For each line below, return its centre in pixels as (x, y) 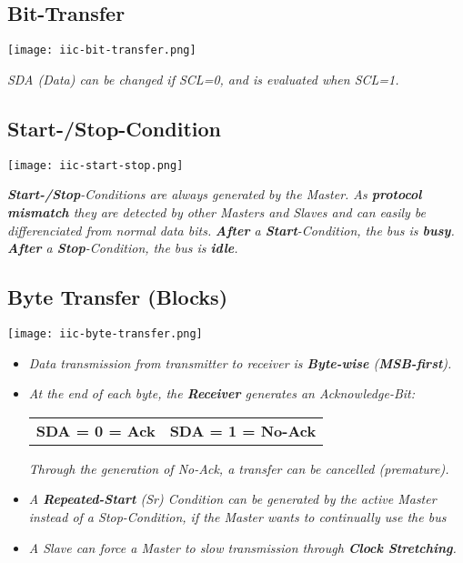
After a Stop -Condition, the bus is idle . (123, 248)
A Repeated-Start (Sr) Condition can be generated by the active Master (232, 499)
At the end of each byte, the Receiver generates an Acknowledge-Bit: (221, 393)
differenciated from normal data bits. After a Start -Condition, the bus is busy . (231, 230)
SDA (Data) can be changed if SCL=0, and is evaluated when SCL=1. (203, 79)
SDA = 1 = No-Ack (243, 430)
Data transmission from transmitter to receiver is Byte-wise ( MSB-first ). (240, 362)
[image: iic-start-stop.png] (96, 165)
